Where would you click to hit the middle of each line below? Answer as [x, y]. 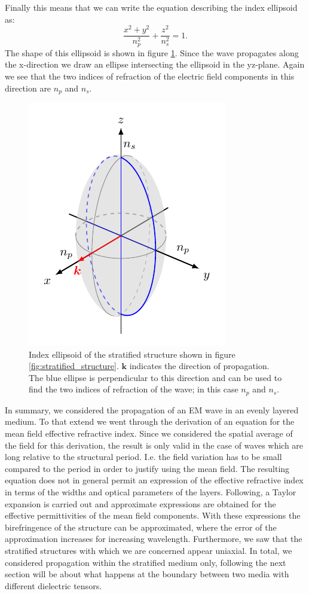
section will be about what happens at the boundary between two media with [147, 574]
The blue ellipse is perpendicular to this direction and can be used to [155, 377]
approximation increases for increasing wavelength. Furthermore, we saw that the [154, 539]
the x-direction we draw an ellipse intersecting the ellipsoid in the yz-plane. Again [155, 64]
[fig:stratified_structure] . [74, 366]
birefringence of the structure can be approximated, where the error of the [141, 527]
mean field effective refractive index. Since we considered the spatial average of [149, 433]
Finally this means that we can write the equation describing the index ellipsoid [151, 7]
